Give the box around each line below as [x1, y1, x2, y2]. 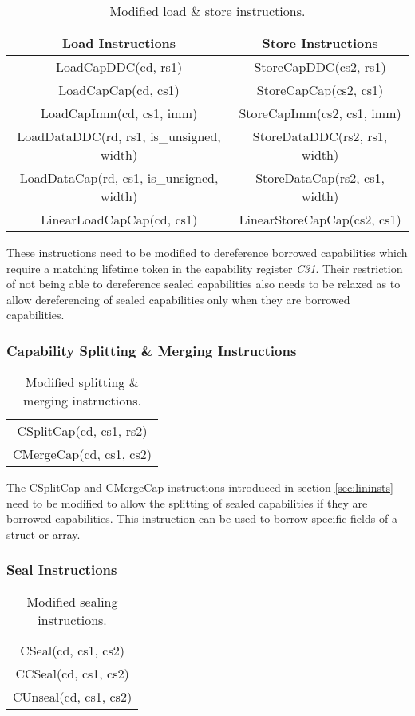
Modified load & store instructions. [109, 2, 306, 20]
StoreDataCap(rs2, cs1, [255, 168, 385, 187]
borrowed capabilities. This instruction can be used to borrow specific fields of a [6, 510, 397, 527]
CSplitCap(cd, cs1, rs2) [17, 421, 148, 441]
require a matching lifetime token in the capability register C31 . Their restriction [6, 259, 403, 276]
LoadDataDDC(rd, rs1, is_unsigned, [17, 127, 221, 145]
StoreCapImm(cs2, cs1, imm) [239, 104, 401, 122]
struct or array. [6, 525, 81, 542]
